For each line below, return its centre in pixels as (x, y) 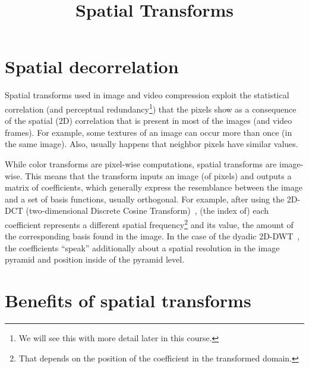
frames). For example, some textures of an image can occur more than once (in (149, 132)
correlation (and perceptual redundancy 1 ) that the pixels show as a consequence (151, 108)
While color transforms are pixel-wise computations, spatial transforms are (141, 163)
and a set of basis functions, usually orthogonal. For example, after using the (145, 199)
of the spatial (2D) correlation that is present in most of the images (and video (149, 121)
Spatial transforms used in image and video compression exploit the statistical (147, 95)
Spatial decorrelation (92, 66)
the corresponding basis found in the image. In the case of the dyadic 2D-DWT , (152, 236)
